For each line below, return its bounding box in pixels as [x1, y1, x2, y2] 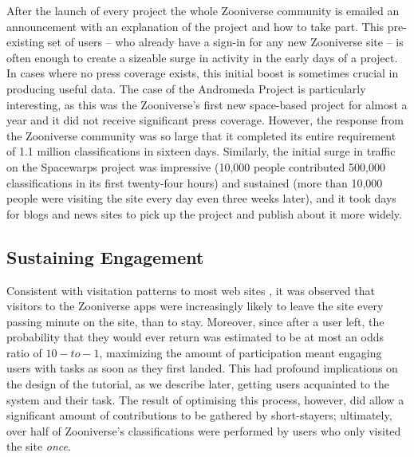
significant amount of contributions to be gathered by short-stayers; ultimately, [6, 407, 392, 424]
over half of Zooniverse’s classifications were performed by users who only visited [6, 422, 401, 439]
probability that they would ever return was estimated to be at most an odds [6, 329, 384, 345]
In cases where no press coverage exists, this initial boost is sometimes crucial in [6, 65, 399, 81]
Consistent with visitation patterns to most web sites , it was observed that [6, 282, 375, 298]
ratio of [6, 344, 42, 360]
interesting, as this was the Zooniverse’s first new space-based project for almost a [6, 96, 408, 112]
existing [6, 33, 45, 50]
